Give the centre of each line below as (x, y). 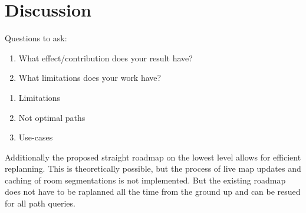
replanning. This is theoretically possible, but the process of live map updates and (153, 168)
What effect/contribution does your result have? (106, 58)
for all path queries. (40, 203)
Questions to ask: (36, 38)
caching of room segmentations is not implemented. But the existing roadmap (145, 180)
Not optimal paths (52, 117)
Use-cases (36, 137)
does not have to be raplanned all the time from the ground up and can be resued (153, 191)
